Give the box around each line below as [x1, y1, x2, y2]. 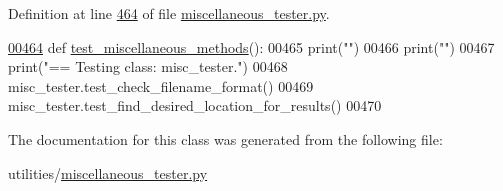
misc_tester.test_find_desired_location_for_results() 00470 [8, 95, 382, 116]
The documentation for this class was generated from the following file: [8, 128, 443, 149]
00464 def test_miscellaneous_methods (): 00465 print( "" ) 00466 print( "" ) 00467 [8, 36, 495, 57]
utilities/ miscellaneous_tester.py [8, 162, 208, 183]
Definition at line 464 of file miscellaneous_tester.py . [8, 3, 330, 23]
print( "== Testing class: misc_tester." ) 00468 [8, 56, 288, 77]
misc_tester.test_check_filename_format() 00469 [8, 75, 314, 96]
